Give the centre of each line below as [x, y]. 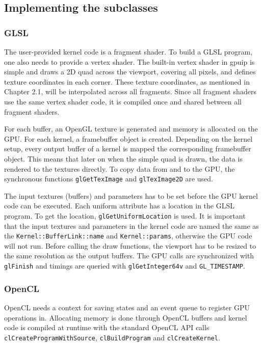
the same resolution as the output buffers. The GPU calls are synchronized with [129, 256]
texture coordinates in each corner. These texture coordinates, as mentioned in [127, 81]
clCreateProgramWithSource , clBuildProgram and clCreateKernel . [112, 337]
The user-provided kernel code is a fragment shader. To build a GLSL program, [128, 51]
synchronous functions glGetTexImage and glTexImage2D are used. [109, 179]
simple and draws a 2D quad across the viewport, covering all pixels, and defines [130, 72]
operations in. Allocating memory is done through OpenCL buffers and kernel [126, 317]
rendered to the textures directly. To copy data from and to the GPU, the [120, 168]
